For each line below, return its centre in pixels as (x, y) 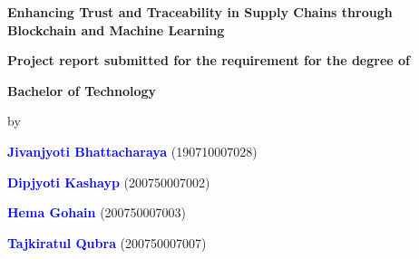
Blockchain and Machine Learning (116, 29)
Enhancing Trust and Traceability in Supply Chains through (200, 12)
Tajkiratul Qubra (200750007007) (107, 242)
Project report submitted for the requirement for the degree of (209, 60)
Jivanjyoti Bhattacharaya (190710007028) (132, 151)
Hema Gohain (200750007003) (97, 212)
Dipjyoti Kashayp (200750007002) (109, 182)
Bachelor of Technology (82, 90)
